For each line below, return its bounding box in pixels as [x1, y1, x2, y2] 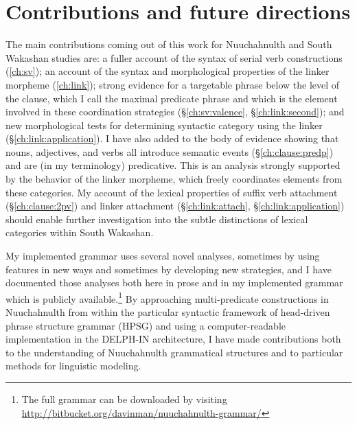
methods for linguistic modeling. [5, 358, 141, 373]
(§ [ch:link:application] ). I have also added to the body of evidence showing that [5, 131, 339, 146]
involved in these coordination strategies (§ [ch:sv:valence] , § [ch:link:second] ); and [5, 104, 345, 119]
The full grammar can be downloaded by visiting [21, 392, 227, 406]
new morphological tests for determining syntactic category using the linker [5, 117, 323, 132]
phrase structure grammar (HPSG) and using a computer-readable [5, 318, 286, 332]
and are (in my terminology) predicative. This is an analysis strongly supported [5, 158, 341, 172]
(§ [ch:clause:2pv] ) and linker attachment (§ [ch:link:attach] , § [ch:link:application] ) [5, 198, 345, 213]
